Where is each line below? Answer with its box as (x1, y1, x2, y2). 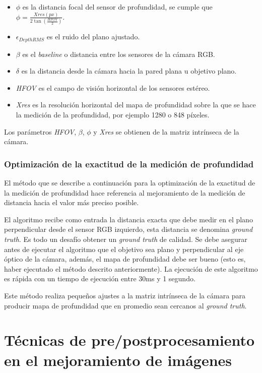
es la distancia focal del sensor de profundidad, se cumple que (22, 2, 213, 12)
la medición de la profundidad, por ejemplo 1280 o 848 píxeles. (16, 109, 210, 120)
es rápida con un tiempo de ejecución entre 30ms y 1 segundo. (4, 273, 195, 284)
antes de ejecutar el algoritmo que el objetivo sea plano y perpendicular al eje (4, 243, 244, 254)
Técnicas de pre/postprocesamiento (4, 330, 255, 350)
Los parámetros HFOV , (4, 126, 77, 137)
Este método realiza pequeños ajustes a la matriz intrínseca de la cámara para (4, 290, 246, 300)
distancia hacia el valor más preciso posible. (4, 197, 139, 208)
